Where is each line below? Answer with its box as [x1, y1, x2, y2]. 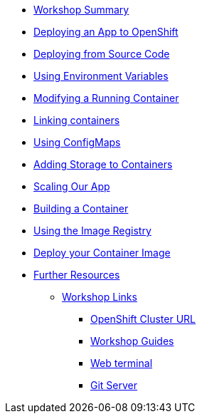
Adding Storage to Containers [33, 158, 173, 170]
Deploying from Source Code [33, 48, 170, 60]
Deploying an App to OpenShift [33, 26, 179, 38]
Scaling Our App [33, 180, 110, 192]
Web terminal [90, 357, 153, 369]
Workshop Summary [33, 4, 129, 16]
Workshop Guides [90, 335, 174, 347]
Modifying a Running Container [33, 92, 179, 104]
